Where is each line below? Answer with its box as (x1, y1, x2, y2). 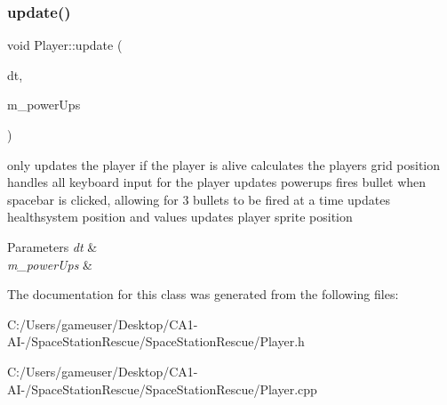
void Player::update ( (7, 36, 123, 54)
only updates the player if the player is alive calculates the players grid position (7, 155, 441, 174)
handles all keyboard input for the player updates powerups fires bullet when (7, 173, 427, 191)
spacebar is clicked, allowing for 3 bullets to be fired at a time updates (7, 190, 390, 208)
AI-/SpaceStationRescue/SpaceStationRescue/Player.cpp (7, 379, 317, 398)
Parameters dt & (7, 237, 98, 255)
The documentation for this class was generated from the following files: (7, 285, 399, 304)
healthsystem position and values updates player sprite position (7, 207, 353, 226)
